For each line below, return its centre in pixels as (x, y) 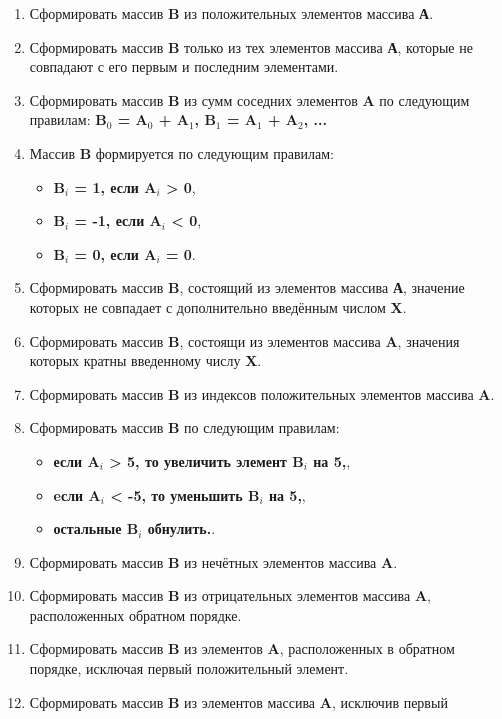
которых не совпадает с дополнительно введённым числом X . (218, 306)
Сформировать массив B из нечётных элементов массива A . (213, 561)
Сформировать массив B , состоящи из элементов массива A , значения (244, 340)
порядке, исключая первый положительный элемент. (189, 668)
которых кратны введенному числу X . (145, 360)
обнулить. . (181, 528)
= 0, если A (115, 253)
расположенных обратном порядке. (135, 614)
